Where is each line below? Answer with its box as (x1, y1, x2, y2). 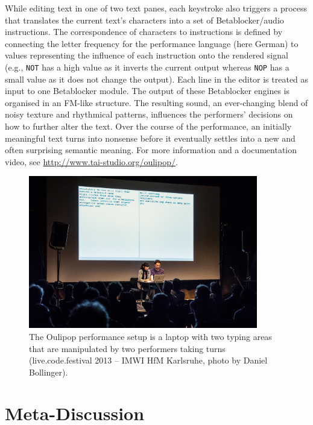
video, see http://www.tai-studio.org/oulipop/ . (5, 155, 178, 168)
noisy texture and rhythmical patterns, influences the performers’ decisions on (5, 108, 293, 121)
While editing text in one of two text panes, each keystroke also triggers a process (5, 2, 308, 14)
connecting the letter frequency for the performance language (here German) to (5, 37, 299, 49)
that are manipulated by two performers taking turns (29, 342, 226, 354)
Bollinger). (29, 365, 68, 378)
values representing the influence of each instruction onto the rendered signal (5, 49, 288, 61)
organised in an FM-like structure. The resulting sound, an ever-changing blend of (5, 96, 308, 109)
